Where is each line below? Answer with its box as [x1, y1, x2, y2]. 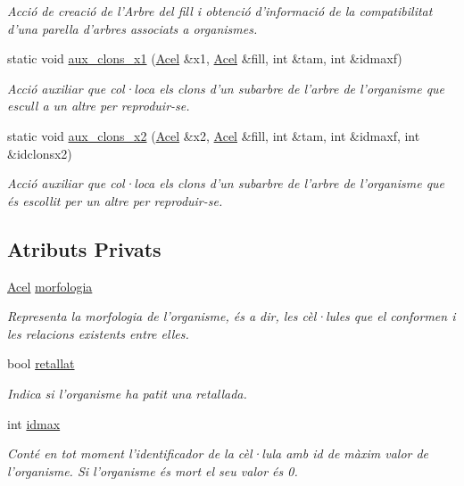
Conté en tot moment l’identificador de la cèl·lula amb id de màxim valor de [7, 444, 429, 463]
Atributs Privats [7, 235, 162, 262]
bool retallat [7, 354, 75, 373]
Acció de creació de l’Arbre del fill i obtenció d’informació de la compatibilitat [7, 2, 433, 20]
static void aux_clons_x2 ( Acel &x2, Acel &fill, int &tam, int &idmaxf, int [7, 126, 420, 144]
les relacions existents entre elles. [7, 324, 189, 342]
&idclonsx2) [7, 144, 72, 162]
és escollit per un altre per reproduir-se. [7, 191, 223, 210]
